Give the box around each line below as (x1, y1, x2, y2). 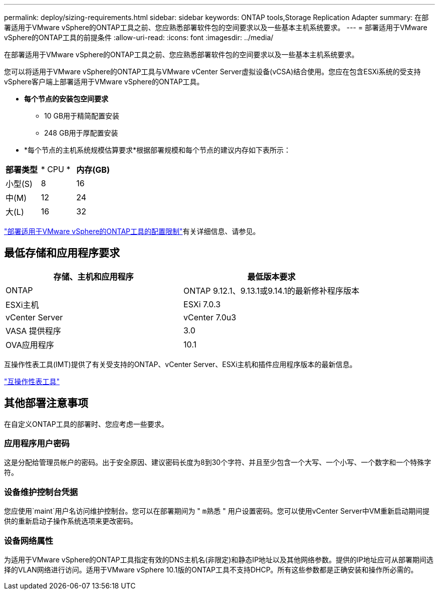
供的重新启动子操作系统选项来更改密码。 (4, 517, 137, 526)
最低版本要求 (247, 271, 296, 282)
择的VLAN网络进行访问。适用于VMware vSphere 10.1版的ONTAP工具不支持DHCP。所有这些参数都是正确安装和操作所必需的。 (4, 565, 418, 574)
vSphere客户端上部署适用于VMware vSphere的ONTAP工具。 (4, 77, 204, 86)
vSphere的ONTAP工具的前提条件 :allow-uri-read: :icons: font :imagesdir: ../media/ (4, 33, 274, 42)
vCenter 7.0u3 (183, 312, 237, 322)
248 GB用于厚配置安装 (44, 129, 118, 137)
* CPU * (41, 164, 71, 174)
